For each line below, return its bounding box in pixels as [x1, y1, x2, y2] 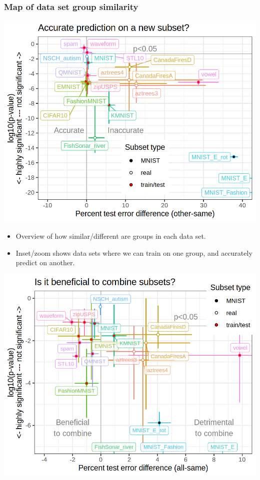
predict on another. [15, 257, 75, 268]
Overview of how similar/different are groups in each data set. [15, 231, 206, 241]
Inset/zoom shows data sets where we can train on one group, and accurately [15, 247, 252, 258]
